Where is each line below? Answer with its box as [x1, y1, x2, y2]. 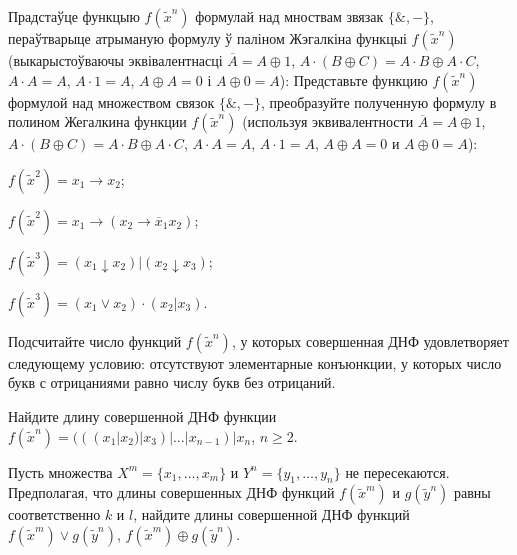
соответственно [8, 504, 101, 525]
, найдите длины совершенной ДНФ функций [133, 504, 410, 525]
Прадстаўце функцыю [8, 6, 140, 26]
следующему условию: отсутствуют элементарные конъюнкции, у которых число [8, 352, 502, 373]
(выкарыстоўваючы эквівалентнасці [8, 50, 223, 70]
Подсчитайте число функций [8, 330, 182, 351]
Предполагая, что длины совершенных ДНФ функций [8, 482, 335, 503]
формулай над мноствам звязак [195, 6, 384, 26]
